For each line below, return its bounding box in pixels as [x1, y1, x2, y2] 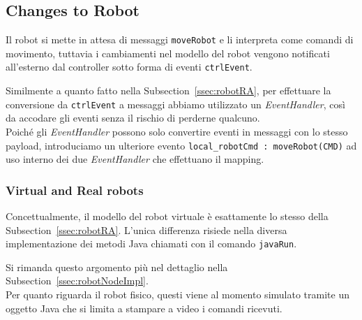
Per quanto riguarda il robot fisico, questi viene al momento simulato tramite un [6, 287, 349, 302]
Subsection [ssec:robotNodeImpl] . [6, 273, 149, 288]
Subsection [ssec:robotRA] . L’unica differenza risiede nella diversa [6, 222, 287, 237]
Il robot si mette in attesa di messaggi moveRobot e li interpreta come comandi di [6, 32, 354, 47]
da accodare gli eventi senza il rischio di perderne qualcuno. [6, 110, 260, 125]
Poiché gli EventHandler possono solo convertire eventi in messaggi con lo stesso [6, 124, 348, 138]
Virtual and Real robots [6, 181, 144, 198]
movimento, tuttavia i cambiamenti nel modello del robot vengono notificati [6, 45, 330, 60]
